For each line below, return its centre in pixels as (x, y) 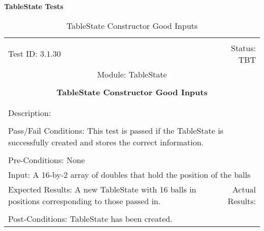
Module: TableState (132, 74)
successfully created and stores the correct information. (106, 142)
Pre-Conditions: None (47, 160)
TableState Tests (34, 6)
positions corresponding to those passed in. (85, 201)
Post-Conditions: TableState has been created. (90, 218)
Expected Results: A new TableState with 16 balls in (102, 189)
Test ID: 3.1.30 (35, 54)
